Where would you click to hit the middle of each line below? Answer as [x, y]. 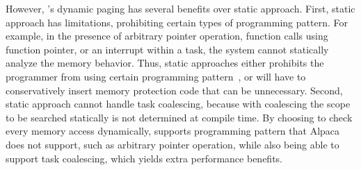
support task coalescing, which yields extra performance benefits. [144, 158]
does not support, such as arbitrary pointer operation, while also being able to [173, 144]
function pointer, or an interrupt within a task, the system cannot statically [167, 49]
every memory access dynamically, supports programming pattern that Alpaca [173, 131]
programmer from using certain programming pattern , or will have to [156, 76]
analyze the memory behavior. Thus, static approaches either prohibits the [165, 63]
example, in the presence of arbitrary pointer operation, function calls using [167, 36]
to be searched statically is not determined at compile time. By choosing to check [179, 117]
